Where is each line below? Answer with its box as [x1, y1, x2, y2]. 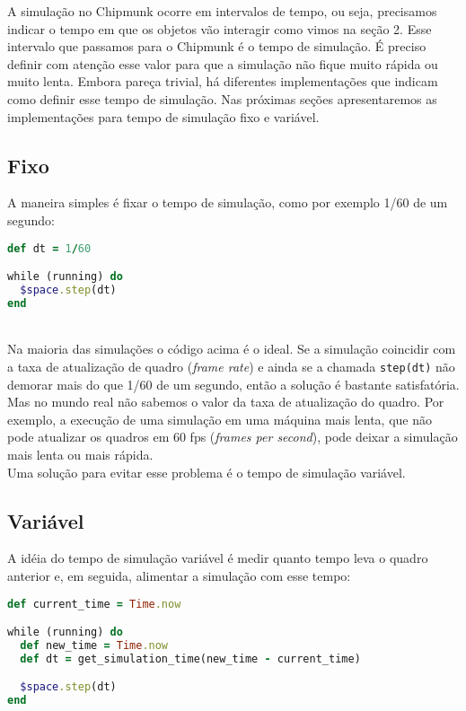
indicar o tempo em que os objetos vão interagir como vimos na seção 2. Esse [7, 19, 432, 38]
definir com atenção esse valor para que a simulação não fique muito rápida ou [7, 54, 438, 73]
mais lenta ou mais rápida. [7, 444, 154, 463]
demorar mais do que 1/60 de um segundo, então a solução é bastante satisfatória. [7, 374, 460, 393]
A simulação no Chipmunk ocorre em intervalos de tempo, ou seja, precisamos [7, 2, 437, 20]
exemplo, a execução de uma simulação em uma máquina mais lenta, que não [7, 409, 432, 428]
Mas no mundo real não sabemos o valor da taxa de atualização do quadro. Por [7, 392, 444, 411]
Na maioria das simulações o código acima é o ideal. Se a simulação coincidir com [7, 339, 456, 358]
